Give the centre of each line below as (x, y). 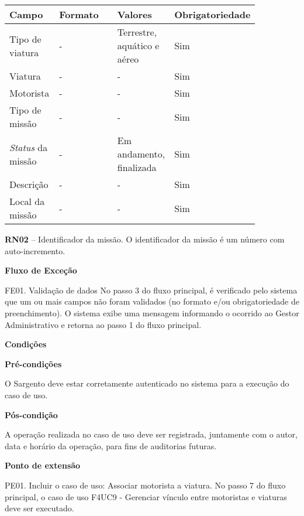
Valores (134, 14)
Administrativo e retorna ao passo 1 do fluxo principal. (103, 324)
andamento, (141, 154)
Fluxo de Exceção (41, 270)
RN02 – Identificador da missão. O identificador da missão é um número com (145, 239)
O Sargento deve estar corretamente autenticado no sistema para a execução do (147, 383)
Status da (29, 147)
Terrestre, (137, 32)
